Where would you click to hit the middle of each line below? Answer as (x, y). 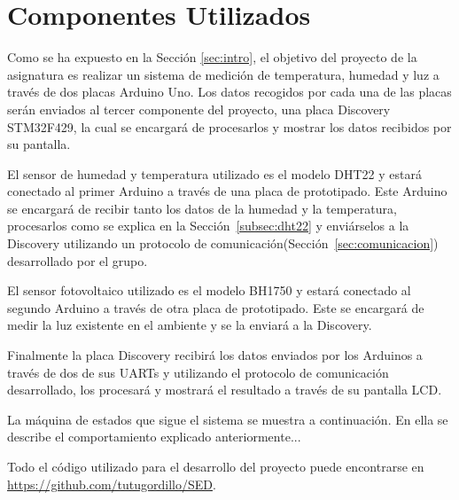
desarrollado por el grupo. (78, 260)
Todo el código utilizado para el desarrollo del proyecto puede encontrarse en (216, 466)
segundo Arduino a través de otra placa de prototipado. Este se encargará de (216, 307)
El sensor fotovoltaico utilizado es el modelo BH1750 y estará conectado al (209, 290)
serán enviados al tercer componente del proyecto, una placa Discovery (199, 109)
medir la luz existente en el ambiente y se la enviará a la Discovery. (190, 325)
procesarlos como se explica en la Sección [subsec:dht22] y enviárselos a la (208, 226)
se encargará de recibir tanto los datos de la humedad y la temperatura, (202, 208)
